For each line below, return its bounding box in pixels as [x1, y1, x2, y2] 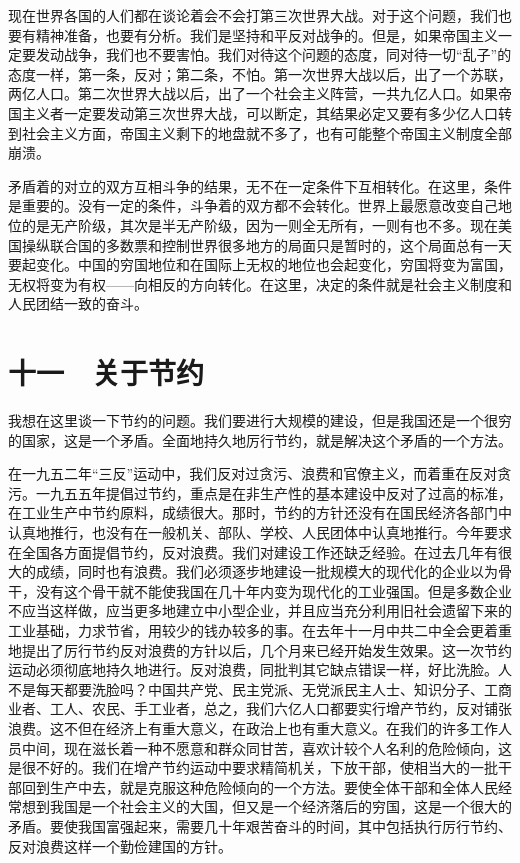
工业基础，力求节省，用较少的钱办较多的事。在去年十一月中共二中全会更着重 [8, 619, 512, 640]
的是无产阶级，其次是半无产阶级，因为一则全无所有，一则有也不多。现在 [21, 214, 498, 235]
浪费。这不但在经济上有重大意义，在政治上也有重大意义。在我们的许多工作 [8, 717, 498, 738]
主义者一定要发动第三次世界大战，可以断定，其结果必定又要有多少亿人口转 [21, 102, 512, 123]
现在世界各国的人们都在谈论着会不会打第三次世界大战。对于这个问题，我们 [8, 5, 498, 25]
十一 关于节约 [8, 352, 205, 393]
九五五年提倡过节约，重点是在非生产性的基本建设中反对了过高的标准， [49, 482, 512, 503]
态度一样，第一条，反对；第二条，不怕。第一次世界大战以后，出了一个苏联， [8, 63, 512, 84]
